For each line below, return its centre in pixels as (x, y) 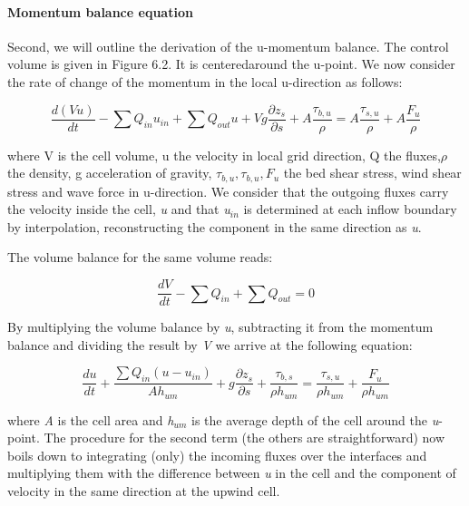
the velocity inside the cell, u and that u (119, 209)
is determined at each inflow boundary (350, 209)
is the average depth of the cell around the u (315, 419)
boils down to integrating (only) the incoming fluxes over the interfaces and (217, 455)
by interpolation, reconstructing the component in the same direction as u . (215, 226)
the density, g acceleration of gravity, (110, 173)
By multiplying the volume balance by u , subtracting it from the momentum (220, 327)
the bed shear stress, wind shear (372, 173)
